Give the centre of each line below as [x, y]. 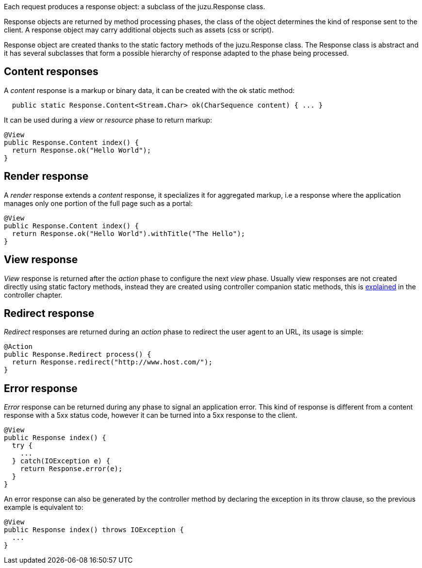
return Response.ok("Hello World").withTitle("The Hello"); [129, 233]
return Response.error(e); [71, 469]
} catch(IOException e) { [61, 461]
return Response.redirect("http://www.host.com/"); [112, 362]
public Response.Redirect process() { [78, 355]
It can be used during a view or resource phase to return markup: [108, 120]
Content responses [51, 72]
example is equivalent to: [44, 507]
